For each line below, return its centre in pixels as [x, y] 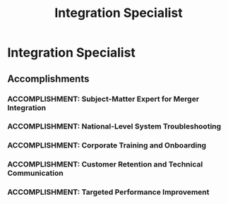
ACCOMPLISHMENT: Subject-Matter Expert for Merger [103, 99]
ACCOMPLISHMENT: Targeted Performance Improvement [108, 192]
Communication [35, 173]
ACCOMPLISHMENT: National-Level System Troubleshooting [114, 126]
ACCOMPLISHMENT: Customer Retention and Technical [105, 164]
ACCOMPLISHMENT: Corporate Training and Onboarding [107, 145]
